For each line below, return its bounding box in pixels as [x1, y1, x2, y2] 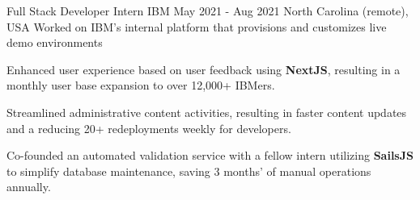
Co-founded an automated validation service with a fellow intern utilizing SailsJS [6, 147, 414, 164]
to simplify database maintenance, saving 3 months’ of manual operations [6, 162, 371, 179]
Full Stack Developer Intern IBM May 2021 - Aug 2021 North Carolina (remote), [6, 2, 409, 19]
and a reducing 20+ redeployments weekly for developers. [6, 119, 291, 136]
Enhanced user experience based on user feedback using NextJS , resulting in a [6, 60, 401, 77]
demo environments [6, 34, 103, 51]
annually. [6, 178, 51, 195]
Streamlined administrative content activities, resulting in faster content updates [6, 103, 407, 120]
